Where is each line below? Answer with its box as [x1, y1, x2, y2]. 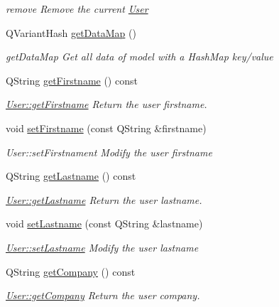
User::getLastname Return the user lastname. [6, 192, 202, 207]
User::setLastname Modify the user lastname [6, 239, 199, 254]
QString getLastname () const [6, 168, 136, 183]
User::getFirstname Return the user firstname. [6, 97, 207, 112]
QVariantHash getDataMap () [6, 25, 136, 40]
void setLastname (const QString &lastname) [6, 216, 203, 231]
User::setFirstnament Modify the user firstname [6, 144, 212, 159]
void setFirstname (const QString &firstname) [6, 120, 207, 135]
